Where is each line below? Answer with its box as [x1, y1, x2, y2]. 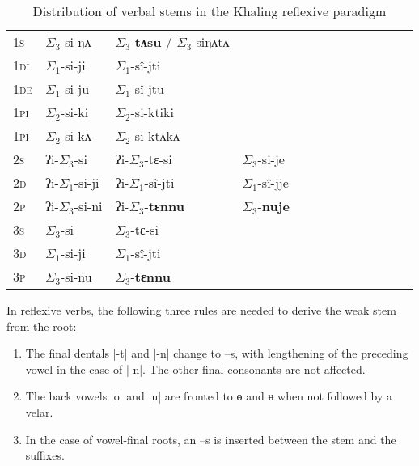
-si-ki [60, 103, 89, 121]
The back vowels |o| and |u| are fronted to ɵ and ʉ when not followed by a [25, 388, 393, 405]
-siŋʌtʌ [192, 32, 230, 51]
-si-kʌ [60, 126, 91, 145]
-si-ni [74, 197, 103, 215]
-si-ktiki [130, 103, 174, 121]
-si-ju [60, 79, 90, 98]
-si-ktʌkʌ [130, 126, 180, 145]
